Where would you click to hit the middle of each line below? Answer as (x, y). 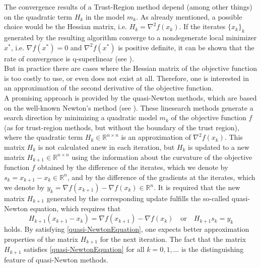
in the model (105, 16)
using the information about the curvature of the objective (162, 157)
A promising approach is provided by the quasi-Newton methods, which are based (130, 97)
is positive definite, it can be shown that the (186, 47)
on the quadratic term (38, 16)
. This (234, 137)
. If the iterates (202, 26)
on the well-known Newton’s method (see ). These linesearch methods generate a (129, 107)
